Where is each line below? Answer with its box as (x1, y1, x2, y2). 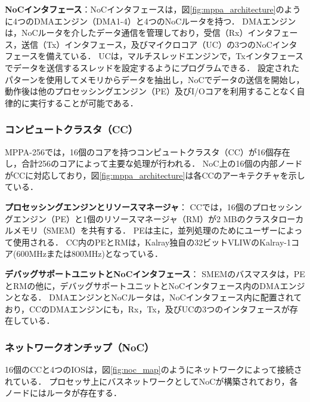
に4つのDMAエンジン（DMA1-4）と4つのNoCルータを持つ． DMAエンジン (5, 14, 296, 27)
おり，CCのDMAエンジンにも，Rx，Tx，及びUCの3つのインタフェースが (5, 302, 290, 315)
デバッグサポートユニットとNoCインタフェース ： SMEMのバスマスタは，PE (5, 267, 305, 280)
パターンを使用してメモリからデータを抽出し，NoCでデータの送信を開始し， (5, 73, 305, 85)
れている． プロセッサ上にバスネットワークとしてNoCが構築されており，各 (5, 375, 298, 387)
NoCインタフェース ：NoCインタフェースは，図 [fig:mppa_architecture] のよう (5, 3, 301, 15)
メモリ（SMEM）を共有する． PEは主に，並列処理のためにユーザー (13, 224, 278, 237)
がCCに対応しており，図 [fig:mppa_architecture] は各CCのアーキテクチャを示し (5, 168, 305, 181)
